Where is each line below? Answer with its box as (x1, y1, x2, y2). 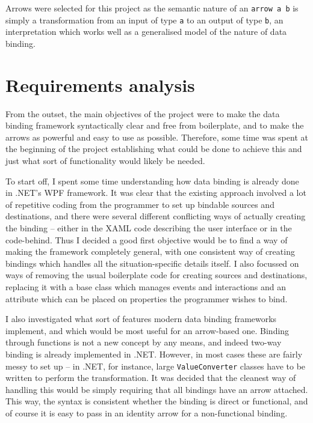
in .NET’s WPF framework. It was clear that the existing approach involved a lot (5, 186, 306, 199)
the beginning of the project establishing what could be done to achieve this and (5, 142, 302, 155)
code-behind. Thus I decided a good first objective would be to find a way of (5, 233, 288, 246)
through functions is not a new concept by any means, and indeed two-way (5, 336, 282, 348)
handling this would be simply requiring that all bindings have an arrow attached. (5, 383, 308, 395)
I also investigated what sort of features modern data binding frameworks (5, 312, 277, 325)
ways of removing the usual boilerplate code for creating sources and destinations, (5, 269, 308, 281)
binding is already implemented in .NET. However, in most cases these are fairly (5, 347, 303, 360)
